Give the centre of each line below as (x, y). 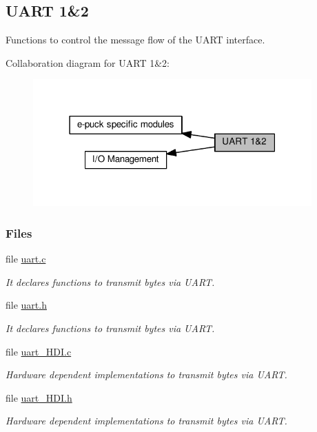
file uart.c (26, 259)
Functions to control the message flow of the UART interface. (135, 40)
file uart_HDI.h (39, 397)
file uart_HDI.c (39, 351)
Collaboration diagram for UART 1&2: (88, 62)
